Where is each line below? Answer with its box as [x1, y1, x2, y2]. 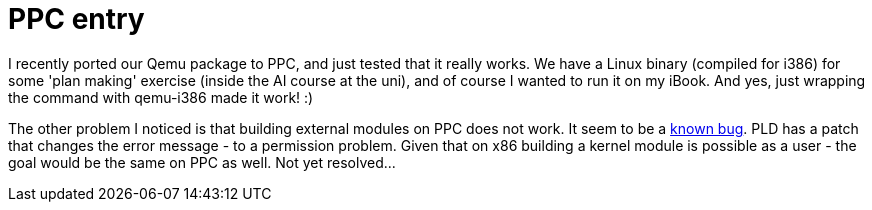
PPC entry [8, 2, 145, 36]
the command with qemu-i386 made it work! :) [8, 88, 314, 106]
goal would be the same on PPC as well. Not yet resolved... [8, 153, 396, 171]
